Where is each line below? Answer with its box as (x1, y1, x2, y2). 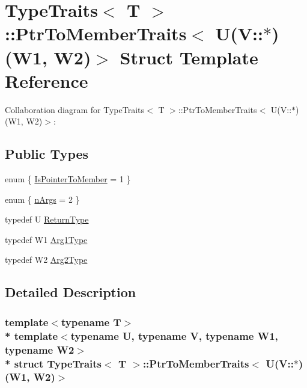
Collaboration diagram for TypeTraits (5, 103, 145, 115)
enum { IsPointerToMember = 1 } (5, 173, 131, 185)
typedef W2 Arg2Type (5, 253, 88, 266)
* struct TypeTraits (5, 356, 102, 371)
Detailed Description (5, 283, 136, 301)
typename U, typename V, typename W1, (70, 328, 278, 343)
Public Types (5, 144, 89, 163)
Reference (5, 68, 88, 93)
